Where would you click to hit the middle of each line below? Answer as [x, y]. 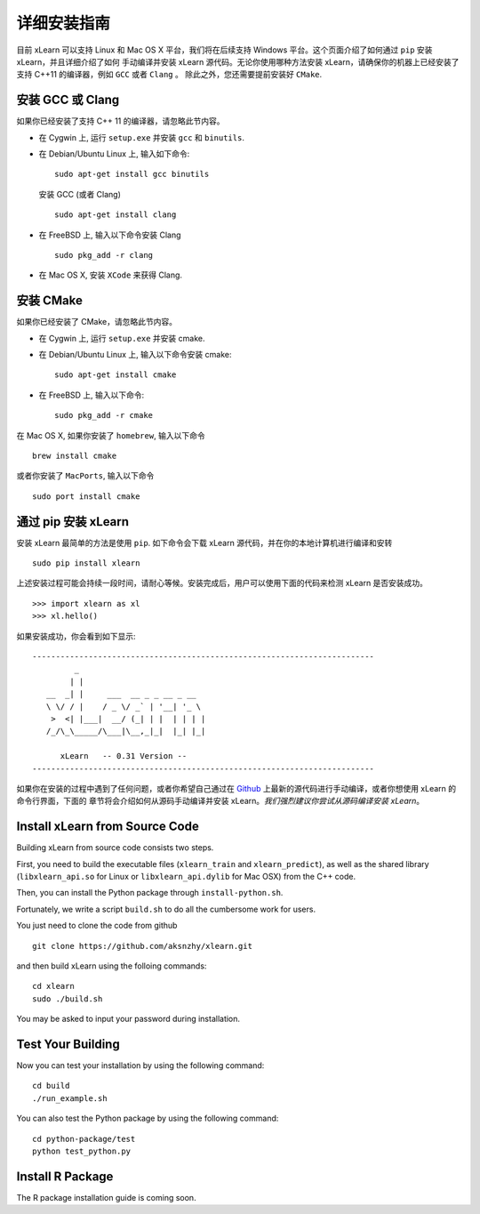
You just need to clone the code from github [97, 926]
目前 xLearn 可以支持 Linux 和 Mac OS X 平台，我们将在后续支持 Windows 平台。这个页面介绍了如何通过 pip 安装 [224, 50]
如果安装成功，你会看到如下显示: [76, 636]
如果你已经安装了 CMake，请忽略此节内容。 [97, 322]
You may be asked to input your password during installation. [128, 1019]
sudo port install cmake [86, 496]
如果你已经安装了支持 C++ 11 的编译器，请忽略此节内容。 [120, 121]
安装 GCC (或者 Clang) [80, 194]
